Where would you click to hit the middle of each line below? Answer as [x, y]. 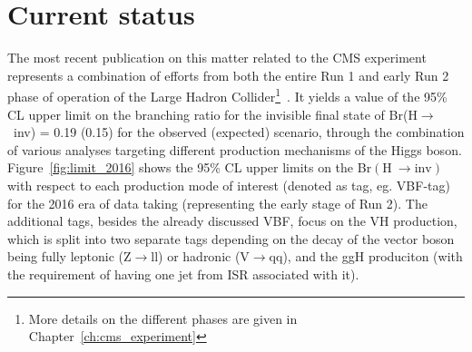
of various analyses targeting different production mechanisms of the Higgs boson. [235, 149]
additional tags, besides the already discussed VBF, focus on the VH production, [232, 221]
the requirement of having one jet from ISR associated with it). [183, 274]
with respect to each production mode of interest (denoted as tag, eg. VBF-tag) [229, 185]
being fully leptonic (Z [69, 256]
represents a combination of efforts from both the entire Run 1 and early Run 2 [228, 75]
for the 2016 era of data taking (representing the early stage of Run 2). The [217, 203]
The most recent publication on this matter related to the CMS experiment [217, 58]
